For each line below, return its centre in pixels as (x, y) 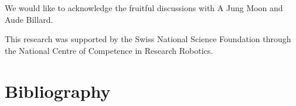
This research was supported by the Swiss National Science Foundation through (148, 39)
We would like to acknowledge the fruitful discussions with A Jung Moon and (144, 8)
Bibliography (58, 90)
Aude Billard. (29, 19)
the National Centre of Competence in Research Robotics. (109, 50)
